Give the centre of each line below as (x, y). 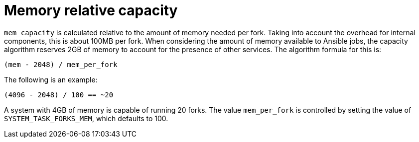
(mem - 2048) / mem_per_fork (61, 64)
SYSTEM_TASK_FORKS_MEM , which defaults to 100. (86, 118)
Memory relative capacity (91, 10)
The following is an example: (51, 79)
